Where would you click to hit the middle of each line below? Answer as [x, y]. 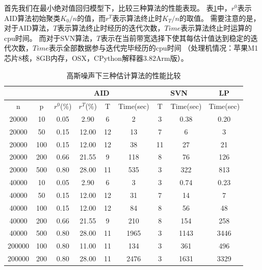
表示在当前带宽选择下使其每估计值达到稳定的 [176, 38]
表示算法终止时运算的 [216, 28]
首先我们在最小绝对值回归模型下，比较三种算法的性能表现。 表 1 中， [118, 8]
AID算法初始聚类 [32, 18]
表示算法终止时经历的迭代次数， [111, 28]
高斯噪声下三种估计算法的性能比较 [124, 75]
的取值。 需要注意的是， [220, 18]
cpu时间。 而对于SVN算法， [50, 38]
